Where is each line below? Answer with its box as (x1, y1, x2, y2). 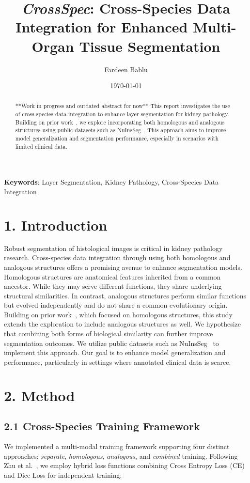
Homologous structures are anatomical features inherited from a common (4, 271, 221, 281)
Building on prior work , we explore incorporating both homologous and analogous (15, 118, 225, 126)
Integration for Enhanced (16, 17, 188, 37)
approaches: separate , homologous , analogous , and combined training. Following (4, 451, 238, 461)
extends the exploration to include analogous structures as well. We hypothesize (4, 319, 241, 329)
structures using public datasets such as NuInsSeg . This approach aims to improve (15, 126, 226, 134)
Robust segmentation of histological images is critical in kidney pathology (4, 243, 223, 253)
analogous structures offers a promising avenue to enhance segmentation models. (4, 262, 242, 272)
